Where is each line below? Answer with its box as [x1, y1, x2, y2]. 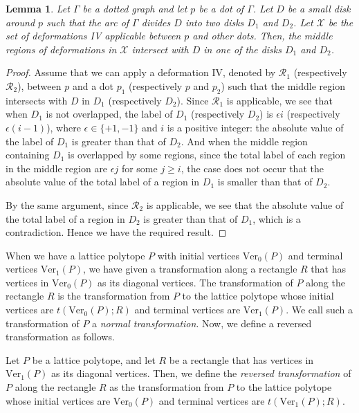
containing [6, 147, 50, 162]
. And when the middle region [181, 134, 308, 148]
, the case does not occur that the [181, 160, 324, 175]
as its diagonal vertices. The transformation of [98, 275, 293, 289]
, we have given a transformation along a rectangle [83, 261, 297, 276]
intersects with [6, 93, 68, 107]
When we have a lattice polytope [6, 248, 145, 262]
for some [121, 160, 158, 175]
